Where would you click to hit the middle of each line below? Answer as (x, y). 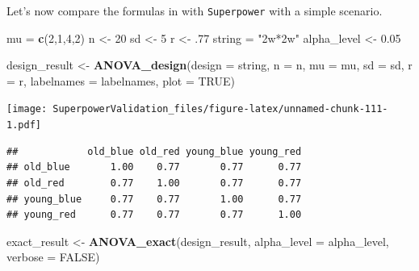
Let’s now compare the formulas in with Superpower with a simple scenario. (195, 10)
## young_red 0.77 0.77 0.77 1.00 (154, 215)
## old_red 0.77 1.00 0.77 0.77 (154, 183)
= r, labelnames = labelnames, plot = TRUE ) (121, 80)
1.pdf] (24, 125)
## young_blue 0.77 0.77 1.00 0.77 (154, 199)
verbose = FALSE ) (53, 257)
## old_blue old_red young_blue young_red (154, 151)
